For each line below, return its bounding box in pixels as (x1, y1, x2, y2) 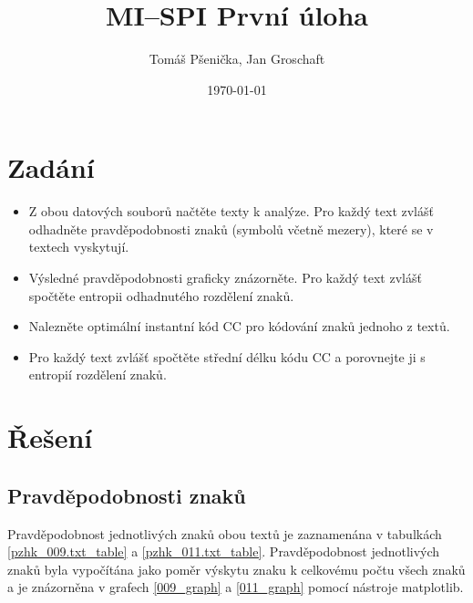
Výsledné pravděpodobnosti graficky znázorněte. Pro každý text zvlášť (28, 268, 422, 287)
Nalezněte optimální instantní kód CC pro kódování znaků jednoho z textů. (28, 317, 450, 336)
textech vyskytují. (28, 237, 129, 256)
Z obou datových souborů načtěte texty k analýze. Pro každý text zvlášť (28, 202, 434, 221)
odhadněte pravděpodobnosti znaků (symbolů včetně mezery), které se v (28, 219, 434, 238)
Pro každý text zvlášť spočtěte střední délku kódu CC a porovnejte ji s (28, 347, 426, 366)
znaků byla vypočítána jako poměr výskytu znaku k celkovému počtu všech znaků (7, 559, 466, 578)
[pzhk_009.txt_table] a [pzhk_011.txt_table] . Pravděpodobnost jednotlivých (7, 542, 440, 561)
